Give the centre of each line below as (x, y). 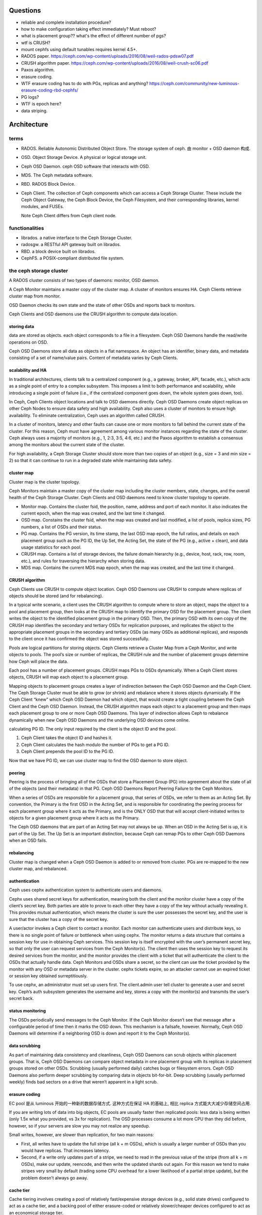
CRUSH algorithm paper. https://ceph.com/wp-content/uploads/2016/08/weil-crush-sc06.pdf (115, 63)
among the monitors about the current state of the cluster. (67, 445)
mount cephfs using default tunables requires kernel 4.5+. (79, 50)
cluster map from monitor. (35, 296)
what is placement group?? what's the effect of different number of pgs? (94, 36)
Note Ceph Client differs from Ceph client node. (69, 215)
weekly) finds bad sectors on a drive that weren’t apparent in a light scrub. (83, 1082)
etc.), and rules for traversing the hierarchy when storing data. (83, 561)
